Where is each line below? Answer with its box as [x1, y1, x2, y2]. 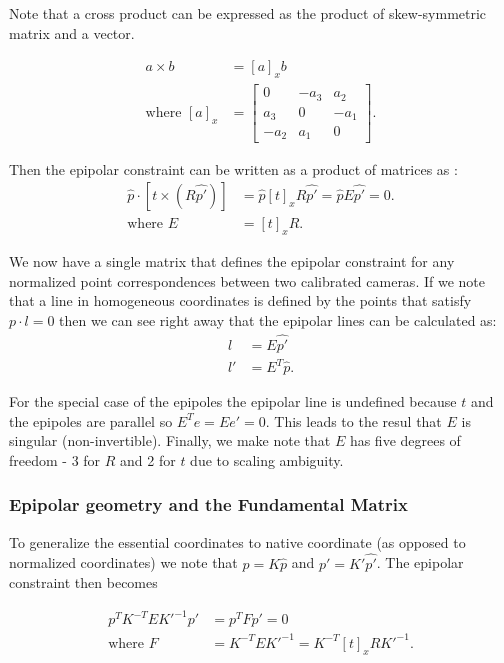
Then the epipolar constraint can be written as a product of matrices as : [9, 158, 458, 179]
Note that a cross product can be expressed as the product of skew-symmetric [9, 3, 487, 23]
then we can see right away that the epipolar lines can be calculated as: [59, 309, 497, 330]
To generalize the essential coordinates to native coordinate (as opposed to [9, 531, 466, 552]
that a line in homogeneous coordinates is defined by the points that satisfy [9, 290, 472, 311]
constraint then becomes [9, 572, 158, 593]
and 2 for [120, 449, 176, 470]
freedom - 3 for [9, 449, 101, 470]
